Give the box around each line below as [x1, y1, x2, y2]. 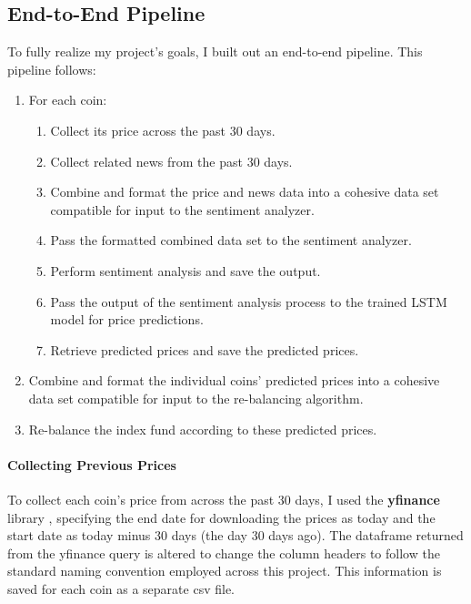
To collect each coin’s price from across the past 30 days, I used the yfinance [7, 489, 440, 508]
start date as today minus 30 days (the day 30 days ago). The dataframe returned [7, 526, 464, 545]
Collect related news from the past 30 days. [50, 151, 293, 170]
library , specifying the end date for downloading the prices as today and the [7, 507, 436, 527]
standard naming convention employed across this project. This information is [7, 561, 442, 580]
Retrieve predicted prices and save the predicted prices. [50, 340, 359, 359]
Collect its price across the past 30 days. [50, 120, 276, 139]
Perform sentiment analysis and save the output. [50, 261, 321, 280]
